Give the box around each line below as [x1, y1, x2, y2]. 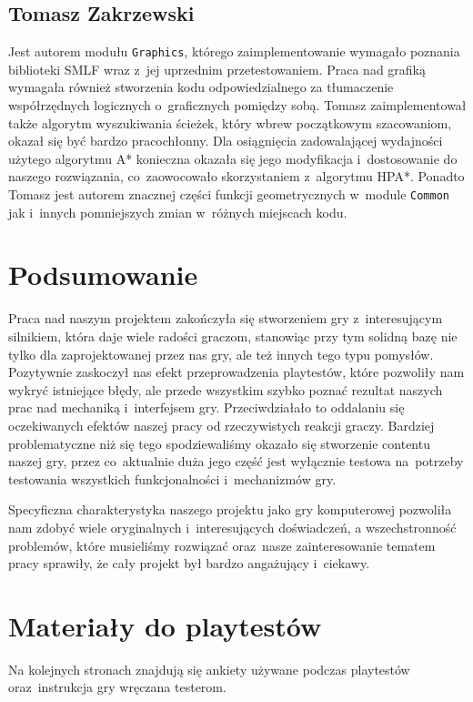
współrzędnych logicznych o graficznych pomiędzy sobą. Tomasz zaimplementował [8, 96, 467, 115]
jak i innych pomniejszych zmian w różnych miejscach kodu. [8, 202, 347, 221]
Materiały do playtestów [8, 606, 322, 644]
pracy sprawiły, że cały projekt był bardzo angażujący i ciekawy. [8, 554, 370, 573]
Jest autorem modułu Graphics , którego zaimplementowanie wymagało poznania [8, 42, 460, 61]
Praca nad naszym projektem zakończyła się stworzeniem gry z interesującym [8, 309, 443, 328]
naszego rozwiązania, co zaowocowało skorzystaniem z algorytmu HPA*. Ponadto [8, 167, 465, 186]
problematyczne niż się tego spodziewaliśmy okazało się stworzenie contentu [8, 433, 430, 453]
